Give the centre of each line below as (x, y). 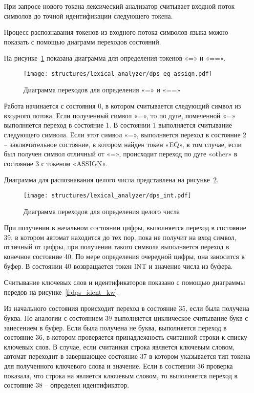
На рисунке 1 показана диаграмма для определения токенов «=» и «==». (115, 58)
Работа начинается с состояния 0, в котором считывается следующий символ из (123, 106)
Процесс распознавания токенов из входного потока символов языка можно (116, 32)
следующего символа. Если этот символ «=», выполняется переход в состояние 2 (125, 134)
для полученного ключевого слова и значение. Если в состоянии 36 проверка (118, 365)
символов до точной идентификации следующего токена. (88, 15)
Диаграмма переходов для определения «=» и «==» (102, 89)
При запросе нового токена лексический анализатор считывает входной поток (119, 6)
